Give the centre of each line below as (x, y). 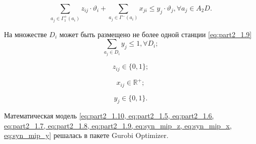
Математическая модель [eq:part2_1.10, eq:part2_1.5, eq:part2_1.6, (109, 116)
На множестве (26, 34)
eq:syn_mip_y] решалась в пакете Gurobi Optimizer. (86, 135)
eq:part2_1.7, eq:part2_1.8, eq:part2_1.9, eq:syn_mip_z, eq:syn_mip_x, (118, 125)
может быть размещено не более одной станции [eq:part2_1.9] (156, 34)
